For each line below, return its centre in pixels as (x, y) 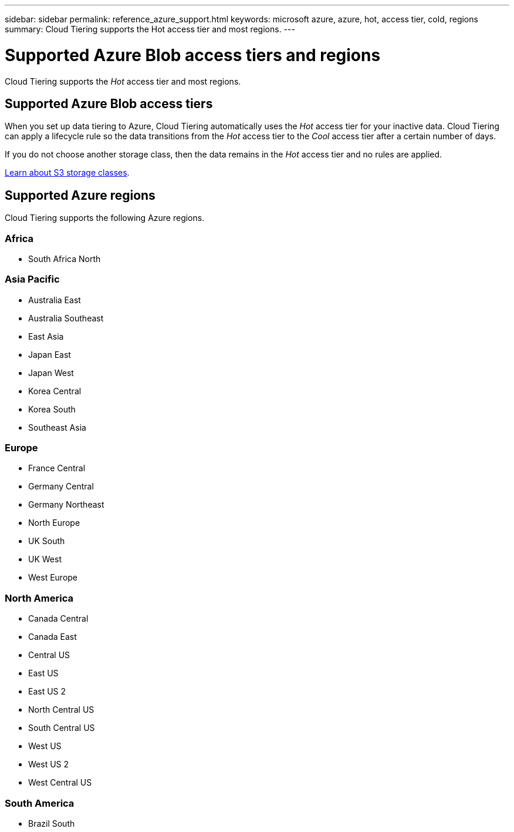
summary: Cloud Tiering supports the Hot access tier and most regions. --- (150, 29)
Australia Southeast (66, 318)
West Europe (53, 578)
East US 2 (47, 692)
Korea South (52, 409)
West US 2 (49, 764)
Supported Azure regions (80, 195)
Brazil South (52, 823)
